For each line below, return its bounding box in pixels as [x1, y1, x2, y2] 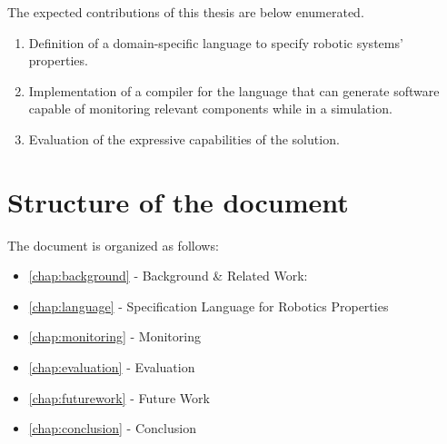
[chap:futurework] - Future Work [28, 388, 210, 407]
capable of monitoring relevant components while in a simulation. [28, 99, 392, 118]
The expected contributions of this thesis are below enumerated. [7, 3, 364, 21]
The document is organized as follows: [7, 235, 219, 254]
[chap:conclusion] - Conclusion [28, 419, 196, 438]
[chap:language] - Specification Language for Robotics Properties [28, 296, 389, 315]
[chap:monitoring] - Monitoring [28, 327, 201, 346]
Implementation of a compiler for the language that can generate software [28, 81, 440, 100]
